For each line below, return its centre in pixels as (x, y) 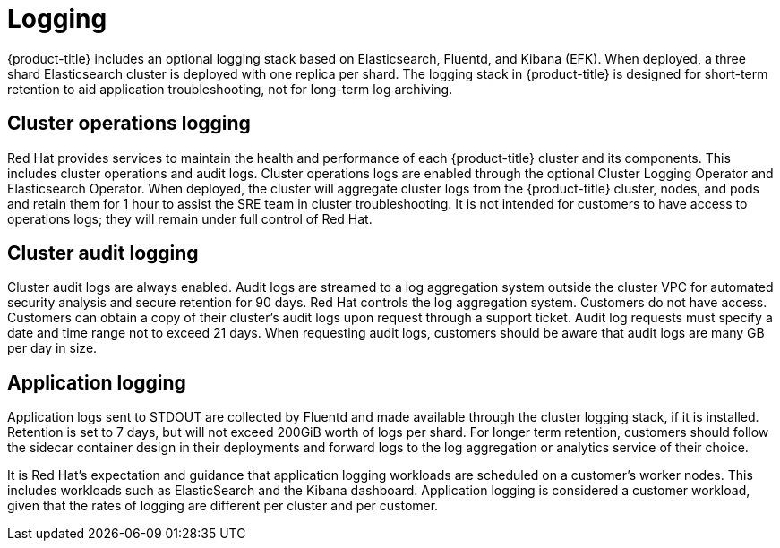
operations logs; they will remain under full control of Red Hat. (190, 218)
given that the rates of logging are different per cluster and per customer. (223, 506)
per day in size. (52, 348)
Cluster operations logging (129, 124)
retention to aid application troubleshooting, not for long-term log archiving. (230, 89)
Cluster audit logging (103, 253)
